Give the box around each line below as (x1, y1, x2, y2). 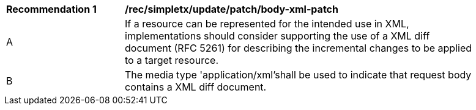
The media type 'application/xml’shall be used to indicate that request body (125, 69, 472, 81)
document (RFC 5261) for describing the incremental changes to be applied (125, 42, 472, 54)
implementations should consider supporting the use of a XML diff (125, 30, 430, 42)
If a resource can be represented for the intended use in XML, (125, 18, 409, 30)
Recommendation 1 (6, 3, 97, 15)
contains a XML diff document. (125, 81, 267, 93)
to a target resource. (125, 54, 219, 66)
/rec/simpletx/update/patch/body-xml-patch (125, 3, 338, 15)
